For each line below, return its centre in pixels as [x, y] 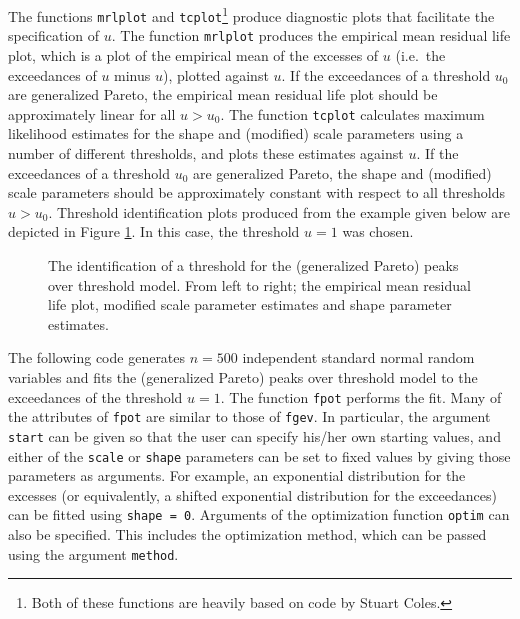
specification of [54, 35]
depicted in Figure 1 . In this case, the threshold [154, 231]
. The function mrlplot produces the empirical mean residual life [311, 35]
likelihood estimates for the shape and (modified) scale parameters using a [236, 133]
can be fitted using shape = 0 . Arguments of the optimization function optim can [259, 514]
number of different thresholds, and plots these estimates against [206, 153]
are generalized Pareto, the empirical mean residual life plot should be [223, 94]
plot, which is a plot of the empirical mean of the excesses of [193, 54]
